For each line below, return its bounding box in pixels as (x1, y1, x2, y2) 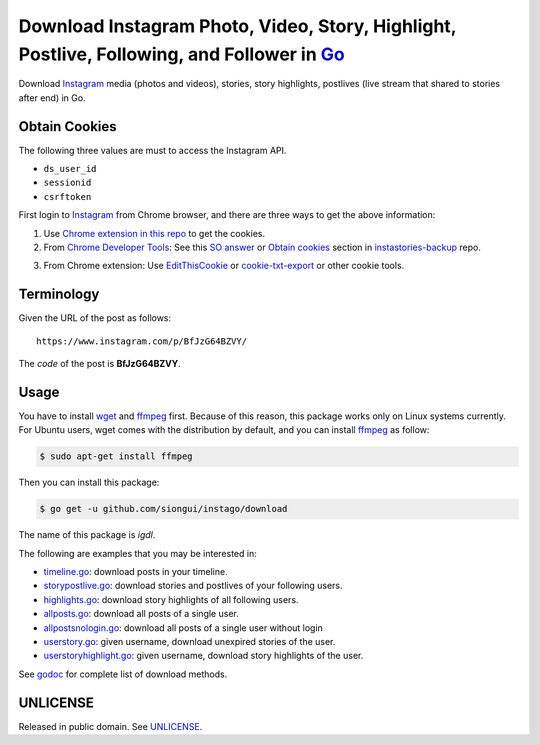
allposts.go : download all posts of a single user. (43, 608, 239, 620)
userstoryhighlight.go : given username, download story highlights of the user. (43, 650, 364, 662)
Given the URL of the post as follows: (18, 312, 172, 324)
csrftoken (43, 191, 92, 202)
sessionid (43, 177, 92, 189)
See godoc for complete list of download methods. (18, 668, 228, 680)
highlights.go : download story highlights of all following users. (43, 593, 299, 605)
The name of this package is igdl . (18, 529, 156, 541)
